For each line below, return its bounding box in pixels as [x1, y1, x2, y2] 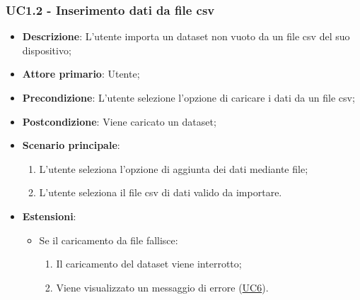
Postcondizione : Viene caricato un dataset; [22, 114, 216, 128]
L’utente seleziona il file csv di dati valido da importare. [39, 185, 282, 200]
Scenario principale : [22, 138, 120, 152]
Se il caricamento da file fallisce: [39, 232, 178, 247]
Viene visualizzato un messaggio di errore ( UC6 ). [56, 280, 269, 294]
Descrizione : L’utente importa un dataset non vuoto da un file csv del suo [22, 29, 350, 44]
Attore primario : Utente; [22, 66, 140, 81]
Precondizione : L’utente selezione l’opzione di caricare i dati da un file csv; [22, 90, 355, 104]
